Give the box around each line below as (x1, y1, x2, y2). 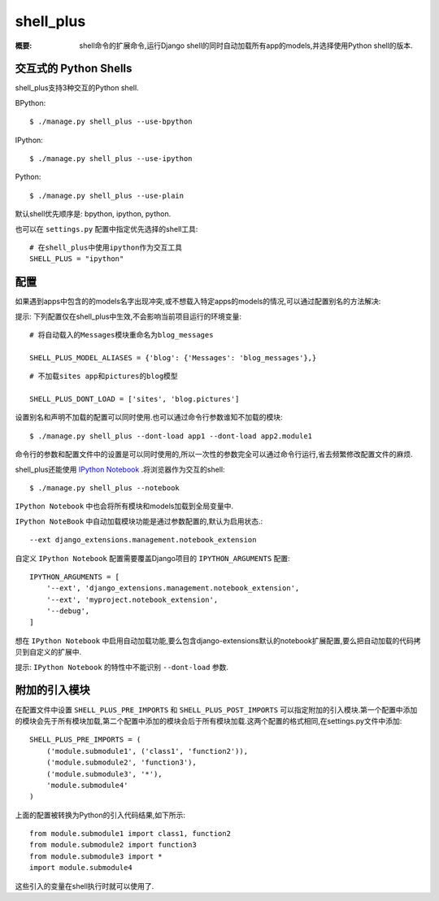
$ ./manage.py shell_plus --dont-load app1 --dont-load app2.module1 (29, 431, 313, 441)
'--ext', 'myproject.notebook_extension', (46, 594, 219, 604)
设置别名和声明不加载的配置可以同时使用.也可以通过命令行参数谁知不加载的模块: (15, 412, 284, 422)
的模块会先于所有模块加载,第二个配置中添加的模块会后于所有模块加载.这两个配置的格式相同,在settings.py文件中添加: (15, 716, 402, 725)
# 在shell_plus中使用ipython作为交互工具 (29, 242, 183, 252)
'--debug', (46, 607, 90, 616)
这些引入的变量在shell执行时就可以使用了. (15, 881, 154, 890)
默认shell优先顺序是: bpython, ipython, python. (15, 209, 172, 219)
